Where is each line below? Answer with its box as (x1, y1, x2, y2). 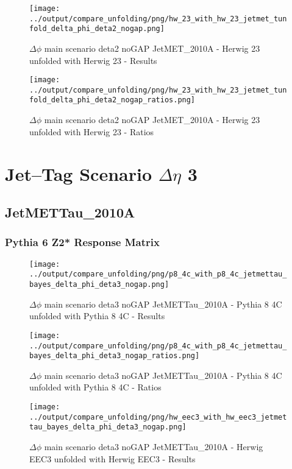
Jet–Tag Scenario (5, 161, 152, 186)
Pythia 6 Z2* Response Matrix (5, 234, 160, 250)
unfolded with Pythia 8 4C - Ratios (29, 381, 162, 393)
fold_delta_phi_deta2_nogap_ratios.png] (29, 96, 196, 105)
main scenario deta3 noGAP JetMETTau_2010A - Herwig (44, 440, 263, 453)
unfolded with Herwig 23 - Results (29, 54, 157, 66)
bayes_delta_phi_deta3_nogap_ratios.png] (29, 351, 200, 361)
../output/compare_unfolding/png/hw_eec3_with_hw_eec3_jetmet (29, 412, 287, 421)
